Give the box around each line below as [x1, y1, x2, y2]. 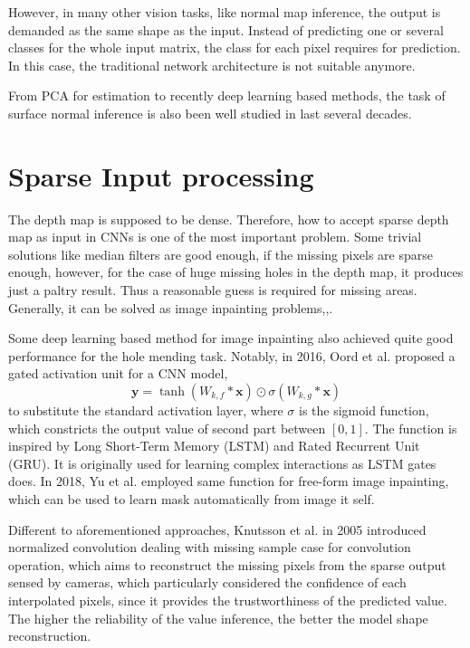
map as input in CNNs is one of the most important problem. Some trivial [8, 227, 422, 246]
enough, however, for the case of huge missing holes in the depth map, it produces [8, 262, 464, 281]
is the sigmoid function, [299, 401, 429, 420]
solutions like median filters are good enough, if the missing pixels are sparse [8, 244, 433, 263]
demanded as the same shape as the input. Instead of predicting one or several [8, 20, 444, 39]
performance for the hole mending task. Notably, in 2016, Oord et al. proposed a [8, 346, 456, 365]
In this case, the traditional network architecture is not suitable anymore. [8, 55, 416, 74]
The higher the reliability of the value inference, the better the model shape [8, 608, 428, 627]
